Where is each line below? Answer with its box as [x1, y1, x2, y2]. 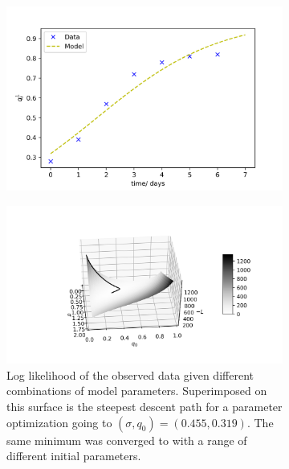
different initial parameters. [6, 447, 141, 464]
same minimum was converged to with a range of [6, 431, 247, 448]
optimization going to [6, 413, 112, 430]
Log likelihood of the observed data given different [6, 366, 254, 383]
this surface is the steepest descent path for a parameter [6, 398, 283, 414]
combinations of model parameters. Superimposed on [6, 382, 267, 399]
